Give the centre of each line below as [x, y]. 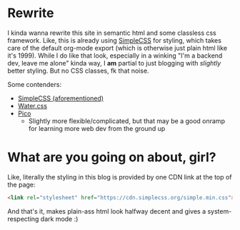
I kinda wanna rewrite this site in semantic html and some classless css [112, 33]
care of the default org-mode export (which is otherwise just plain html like [117, 48]
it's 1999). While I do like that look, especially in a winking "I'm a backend [115, 56]
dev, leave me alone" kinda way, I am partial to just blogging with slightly [114, 63]
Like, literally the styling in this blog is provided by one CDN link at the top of [120, 177]
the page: [21, 184]
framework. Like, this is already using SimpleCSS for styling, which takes [114, 40]
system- [219, 211]
